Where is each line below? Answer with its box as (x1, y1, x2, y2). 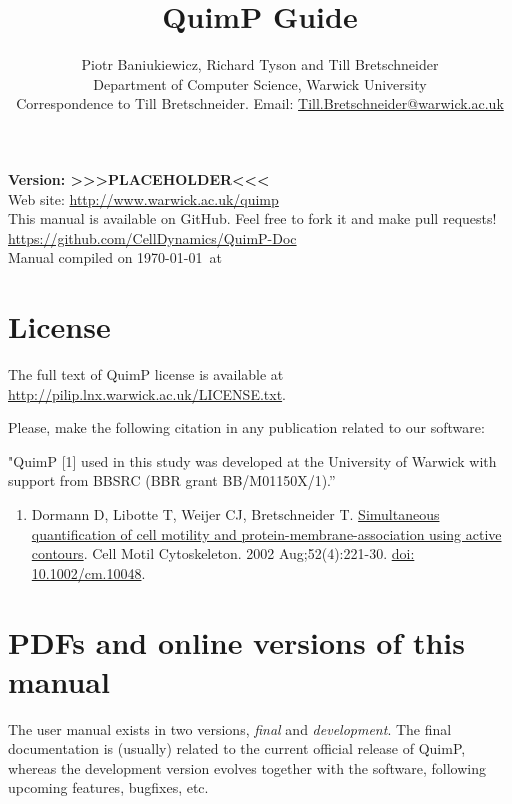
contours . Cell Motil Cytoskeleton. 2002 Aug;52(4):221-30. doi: (31, 543, 415, 564)
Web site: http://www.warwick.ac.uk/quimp (8, 188, 279, 209)
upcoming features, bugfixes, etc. (8, 777, 209, 798)
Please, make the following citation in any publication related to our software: (8, 417, 485, 438)
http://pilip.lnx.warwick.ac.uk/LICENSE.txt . (8, 383, 286, 404)
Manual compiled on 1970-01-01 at (8, 247, 222, 268)
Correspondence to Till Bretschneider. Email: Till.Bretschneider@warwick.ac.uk (16, 93, 504, 114)
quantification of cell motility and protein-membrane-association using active (31, 523, 502, 544)
